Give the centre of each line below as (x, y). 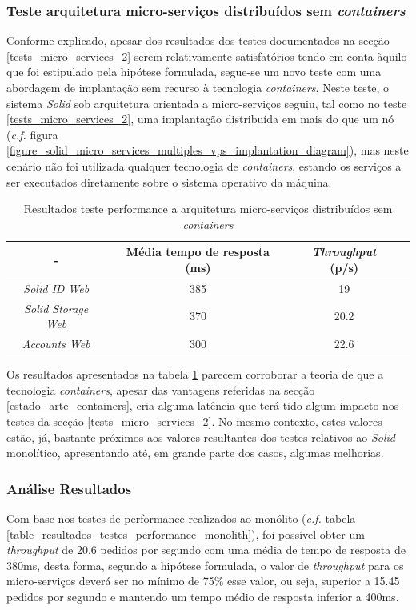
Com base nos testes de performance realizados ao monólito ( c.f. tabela (181, 518)
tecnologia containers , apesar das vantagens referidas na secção (161, 389)
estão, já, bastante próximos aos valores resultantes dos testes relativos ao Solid (201, 437)
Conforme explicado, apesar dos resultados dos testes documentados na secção (198, 40)
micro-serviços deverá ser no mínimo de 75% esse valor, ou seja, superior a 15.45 (203, 581)
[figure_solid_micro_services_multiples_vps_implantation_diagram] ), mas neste (208, 150)
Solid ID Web (56, 288)
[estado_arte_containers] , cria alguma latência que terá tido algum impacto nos (203, 405)
